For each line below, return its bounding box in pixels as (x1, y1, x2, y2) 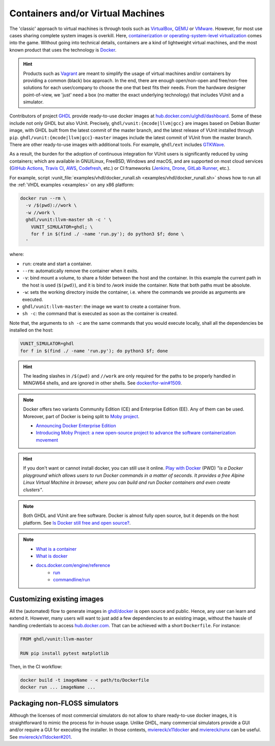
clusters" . (23, 486, 43, 493)
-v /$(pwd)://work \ (25, 202, 77, 209)
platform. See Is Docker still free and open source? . (23, 520, 131, 526)
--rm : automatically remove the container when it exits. (22, 268, 139, 274)
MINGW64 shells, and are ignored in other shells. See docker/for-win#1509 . (23, 380, 182, 386)
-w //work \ (25, 210, 56, 215)
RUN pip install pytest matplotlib (20, 650, 109, 656)
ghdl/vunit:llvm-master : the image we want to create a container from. (22, 303, 181, 310)
